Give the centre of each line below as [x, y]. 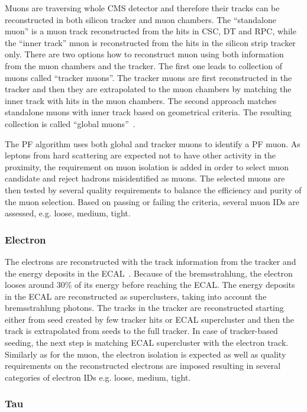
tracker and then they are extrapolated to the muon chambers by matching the [148, 89]
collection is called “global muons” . [70, 123]
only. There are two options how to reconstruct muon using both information [144, 54]
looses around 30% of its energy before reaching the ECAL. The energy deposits [150, 285]
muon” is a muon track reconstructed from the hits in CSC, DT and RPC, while [151, 31]
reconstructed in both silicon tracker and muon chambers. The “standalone [141, 19]
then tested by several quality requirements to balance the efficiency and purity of [153, 189]
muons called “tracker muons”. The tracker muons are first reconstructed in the [148, 77]
